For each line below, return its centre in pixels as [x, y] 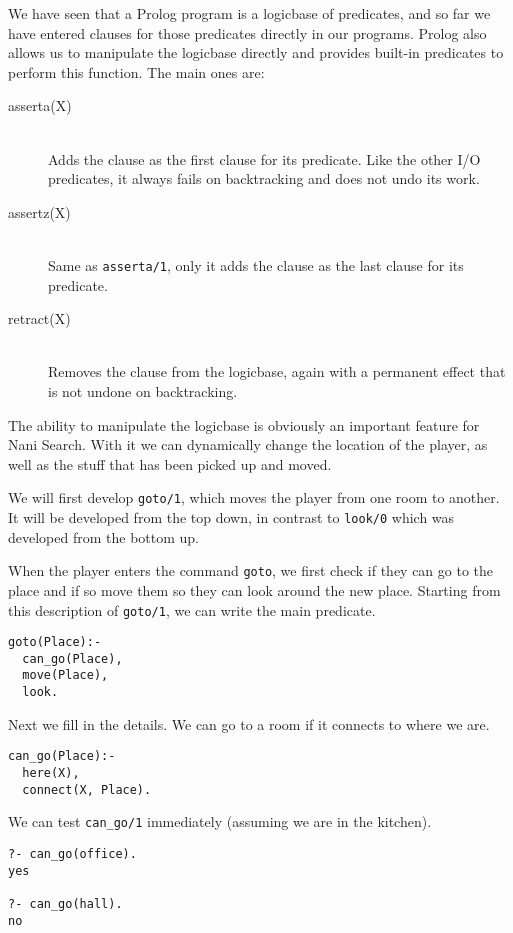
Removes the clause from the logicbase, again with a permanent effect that [277, 371]
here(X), [51, 773]
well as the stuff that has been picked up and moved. [170, 463]
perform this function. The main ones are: [136, 71]
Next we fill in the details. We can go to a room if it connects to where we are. [249, 723]
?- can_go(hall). [65, 903]
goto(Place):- [55, 642]
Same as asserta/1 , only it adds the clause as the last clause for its [256, 264]
